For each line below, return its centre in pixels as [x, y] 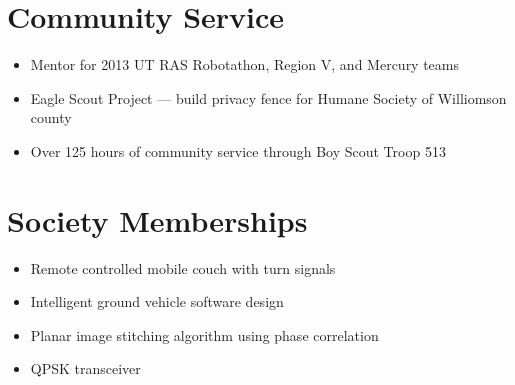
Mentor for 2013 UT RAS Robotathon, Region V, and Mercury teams [245, 64]
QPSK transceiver [85, 368]
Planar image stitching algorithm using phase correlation [204, 334]
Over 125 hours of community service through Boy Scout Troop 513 [238, 150]
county [51, 117]
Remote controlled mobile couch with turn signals [183, 267]
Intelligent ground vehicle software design [157, 301]
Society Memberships [157, 219]
